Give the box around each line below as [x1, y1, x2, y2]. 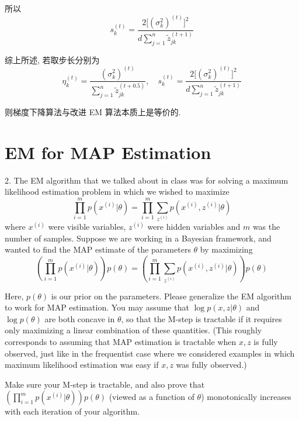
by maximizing [200, 243, 253, 256]
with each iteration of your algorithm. [5, 405, 140, 417]
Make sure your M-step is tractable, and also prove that [5, 378, 205, 390]
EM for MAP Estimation [5, 140, 211, 164]
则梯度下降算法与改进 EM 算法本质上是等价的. [5, 106, 181, 118]
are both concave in [44, 312, 115, 325]
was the [252, 220, 280, 233]
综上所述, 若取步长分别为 [5, 53, 100, 65]
